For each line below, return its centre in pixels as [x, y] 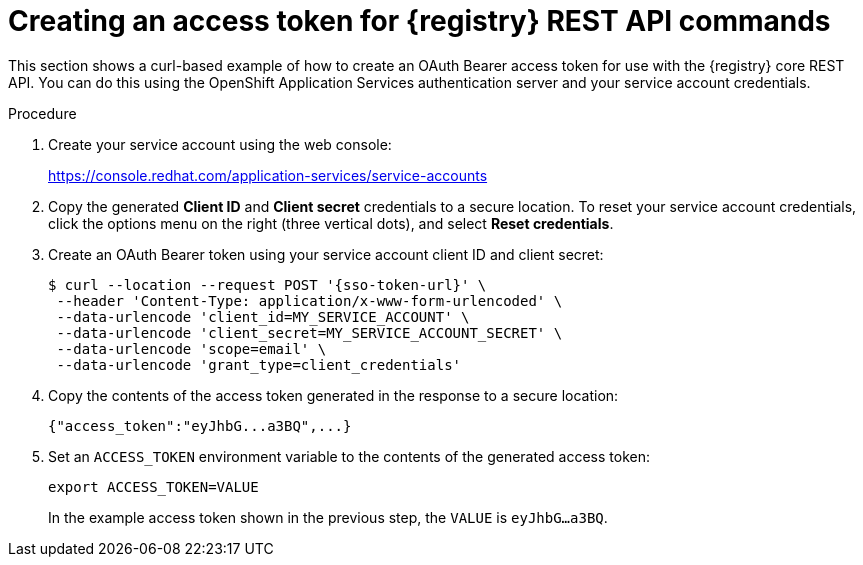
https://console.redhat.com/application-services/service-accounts [268, 175]
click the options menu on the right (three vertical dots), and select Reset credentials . [331, 223]
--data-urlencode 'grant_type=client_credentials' [259, 364]
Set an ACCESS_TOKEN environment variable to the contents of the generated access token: [349, 456]
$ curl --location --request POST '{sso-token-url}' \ [267, 284]
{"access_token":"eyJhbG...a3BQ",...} [200, 425]
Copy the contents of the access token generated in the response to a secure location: [333, 395]
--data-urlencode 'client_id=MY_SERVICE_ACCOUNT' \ [263, 316]
